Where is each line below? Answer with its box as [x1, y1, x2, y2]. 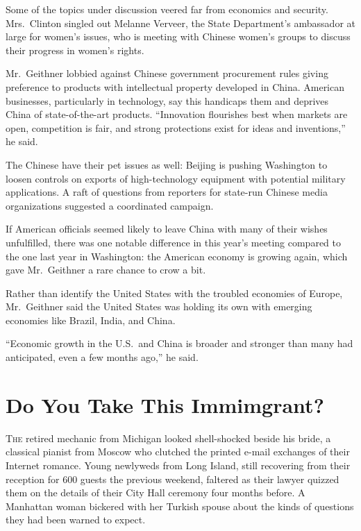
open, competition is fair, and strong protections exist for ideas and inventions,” [6, 120, 346, 135]
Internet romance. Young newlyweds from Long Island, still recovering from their [6, 457, 351, 472]
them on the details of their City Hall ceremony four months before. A [6, 485, 305, 500]
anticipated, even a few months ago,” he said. [6, 350, 199, 364]
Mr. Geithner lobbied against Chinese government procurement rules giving [6, 66, 328, 81]
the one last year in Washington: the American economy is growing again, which [6, 248, 348, 263]
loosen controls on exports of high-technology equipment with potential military [6, 171, 346, 185]
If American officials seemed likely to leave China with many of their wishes [6, 221, 328, 236]
